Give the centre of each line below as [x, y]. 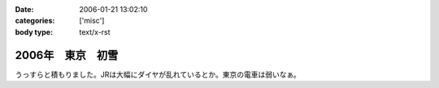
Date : [24, 9]
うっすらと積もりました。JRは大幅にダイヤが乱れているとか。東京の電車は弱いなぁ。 [158, 74]
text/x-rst [95, 31]
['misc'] [92, 21]
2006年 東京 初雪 [67, 55]
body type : [34, 31]
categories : [35, 21]
